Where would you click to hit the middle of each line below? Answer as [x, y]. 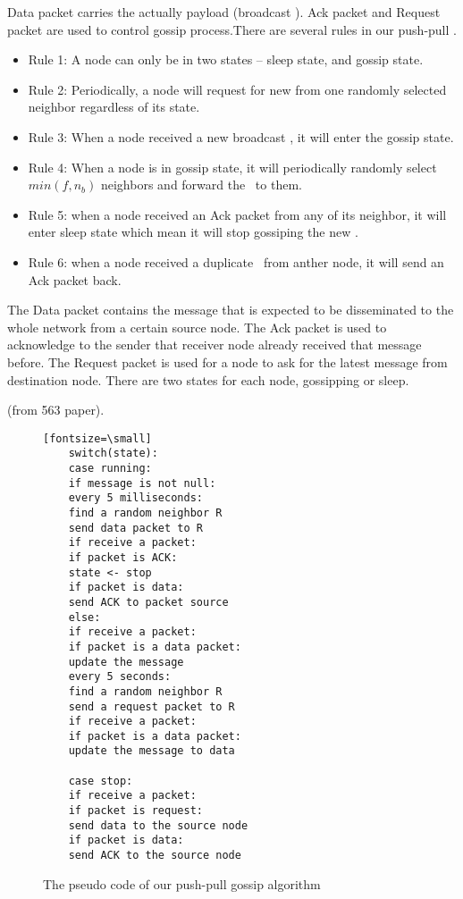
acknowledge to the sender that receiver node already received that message [215, 344]
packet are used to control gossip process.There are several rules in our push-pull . [232, 29]
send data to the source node [158, 825]
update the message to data [152, 751]
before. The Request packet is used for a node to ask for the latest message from [227, 361]
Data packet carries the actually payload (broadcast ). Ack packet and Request [224, 12]
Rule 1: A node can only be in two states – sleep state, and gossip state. [226, 59]
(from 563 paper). [56, 410]
